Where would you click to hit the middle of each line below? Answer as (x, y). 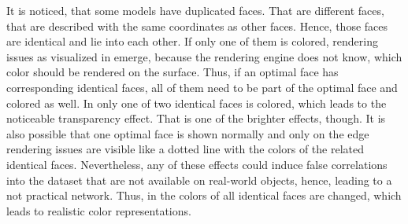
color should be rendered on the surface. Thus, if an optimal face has (172, 72)
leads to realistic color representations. (99, 210)
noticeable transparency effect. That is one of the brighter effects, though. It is (196, 118)
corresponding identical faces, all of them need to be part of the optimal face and (202, 87)
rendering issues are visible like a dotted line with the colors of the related (185, 149)
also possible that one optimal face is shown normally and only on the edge (188, 133)
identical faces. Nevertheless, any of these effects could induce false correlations (197, 164)
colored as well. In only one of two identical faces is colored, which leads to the (197, 103)
